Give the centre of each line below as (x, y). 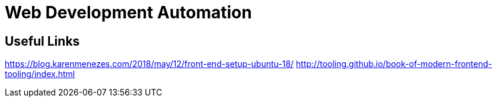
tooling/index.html (40, 74)
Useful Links (42, 41)
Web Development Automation (128, 12)
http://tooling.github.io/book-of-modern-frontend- (394, 64)
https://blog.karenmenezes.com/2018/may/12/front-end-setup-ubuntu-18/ (149, 64)
